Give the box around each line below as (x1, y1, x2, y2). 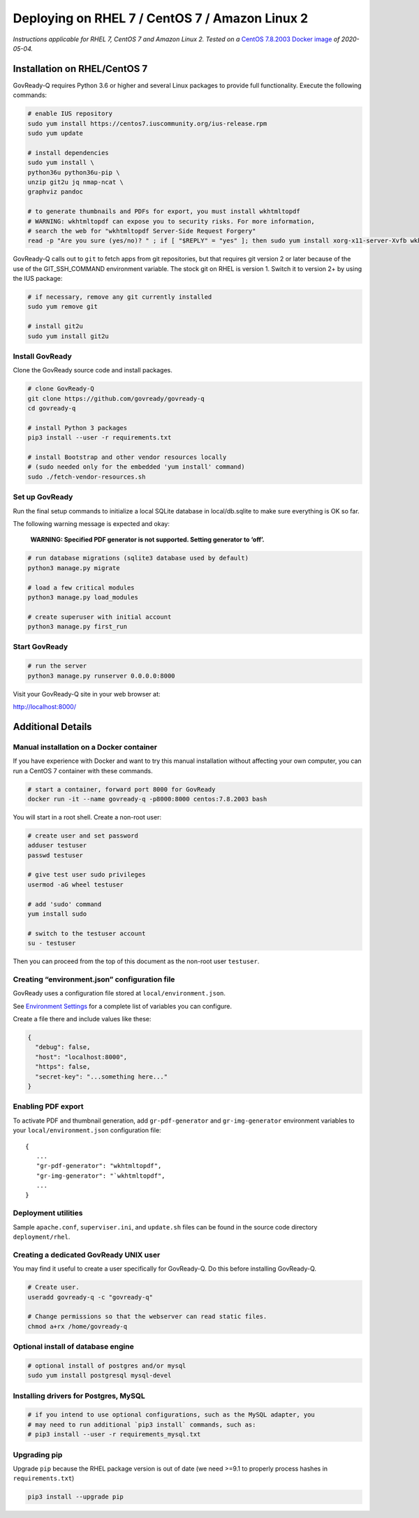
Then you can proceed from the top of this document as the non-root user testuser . (13, 957, 260, 965)
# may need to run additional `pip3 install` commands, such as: (27, 1420, 256, 1429)
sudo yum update (27, 129, 84, 137)
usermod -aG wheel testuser (27, 880, 124, 889)
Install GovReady (13, 351, 73, 361)
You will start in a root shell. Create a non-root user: (13, 812, 162, 821)
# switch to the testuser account (27, 929, 146, 937)
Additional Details (13, 720, 92, 733)
